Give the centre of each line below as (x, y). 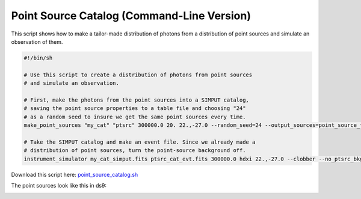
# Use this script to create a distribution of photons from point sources (138, 75)
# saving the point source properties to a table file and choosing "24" (135, 109)
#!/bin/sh (38, 58)
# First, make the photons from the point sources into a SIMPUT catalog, (137, 100)
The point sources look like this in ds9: (59, 185)
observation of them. (37, 41)
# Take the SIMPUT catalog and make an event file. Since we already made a (140, 142)
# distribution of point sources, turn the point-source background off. (135, 151)
